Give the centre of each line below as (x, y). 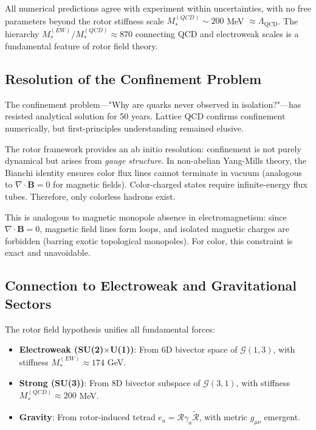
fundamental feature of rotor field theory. (81, 46)
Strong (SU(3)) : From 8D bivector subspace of (110, 383)
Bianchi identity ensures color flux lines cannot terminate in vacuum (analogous (153, 172)
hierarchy (22, 33)
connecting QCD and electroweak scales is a (217, 33)
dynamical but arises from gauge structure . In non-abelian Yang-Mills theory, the (156, 160)
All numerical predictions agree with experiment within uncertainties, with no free (158, 8)
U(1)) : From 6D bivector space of (174, 349)
